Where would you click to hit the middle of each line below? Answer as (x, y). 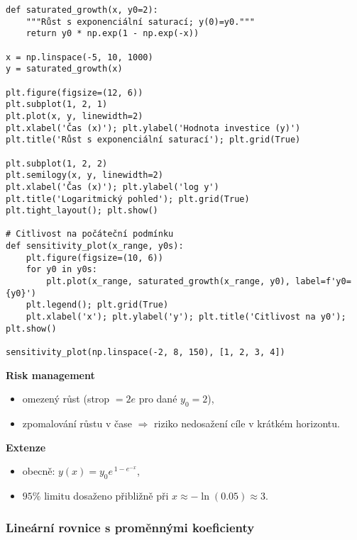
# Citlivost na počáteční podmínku (90, 234)
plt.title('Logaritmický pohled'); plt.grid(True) (128, 199)
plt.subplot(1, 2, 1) (57, 105)
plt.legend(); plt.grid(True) (97, 305)
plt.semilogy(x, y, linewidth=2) (84, 175)
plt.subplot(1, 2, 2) (57, 163)
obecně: (39, 471)
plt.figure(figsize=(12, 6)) (75, 92)
